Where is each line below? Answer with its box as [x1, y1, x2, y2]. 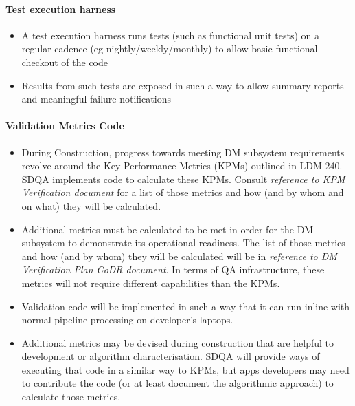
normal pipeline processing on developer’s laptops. [21, 312, 233, 327]
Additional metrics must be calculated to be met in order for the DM [21, 222, 314, 236]
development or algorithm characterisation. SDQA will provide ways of [21, 349, 320, 363]
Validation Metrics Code [5, 118, 124, 133]
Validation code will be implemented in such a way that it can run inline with [21, 299, 350, 313]
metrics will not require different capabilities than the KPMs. [21, 275, 280, 290]
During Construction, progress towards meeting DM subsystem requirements [21, 145, 345, 159]
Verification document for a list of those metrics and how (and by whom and [21, 185, 344, 200]
